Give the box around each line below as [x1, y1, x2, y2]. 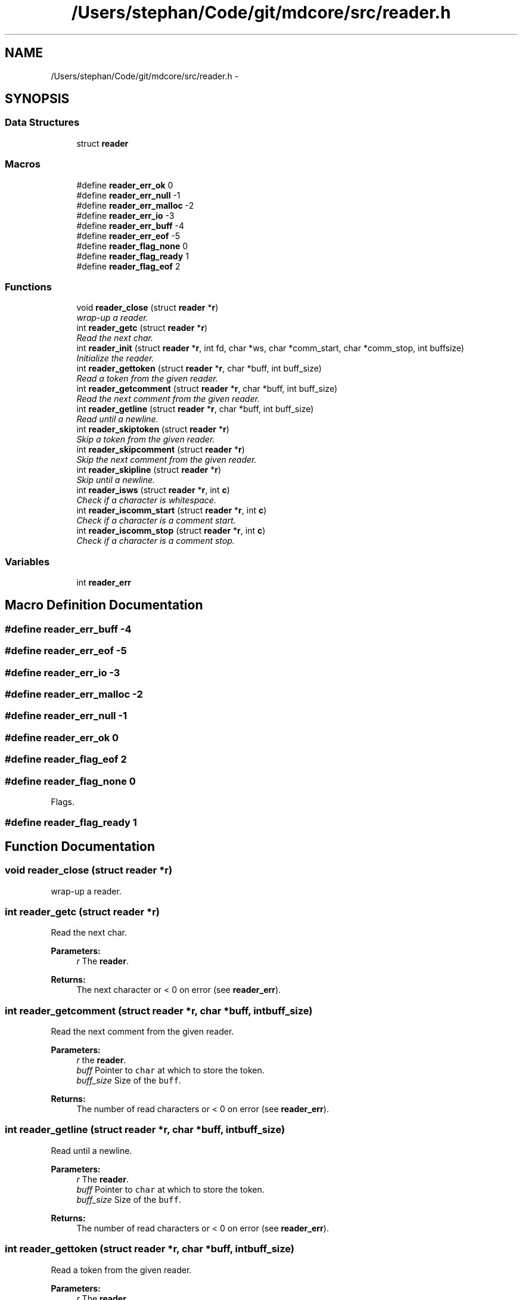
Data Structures [5, 116, 80, 129]
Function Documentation [5, 838, 155, 854]
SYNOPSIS [5, 91, 70, 107]
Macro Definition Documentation [5, 598, 203, 613]
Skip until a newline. [76, 475, 156, 485]
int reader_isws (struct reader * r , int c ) [76, 485, 230, 496]
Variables [5, 555, 50, 568]
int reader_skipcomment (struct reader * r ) [76, 444, 245, 455]
